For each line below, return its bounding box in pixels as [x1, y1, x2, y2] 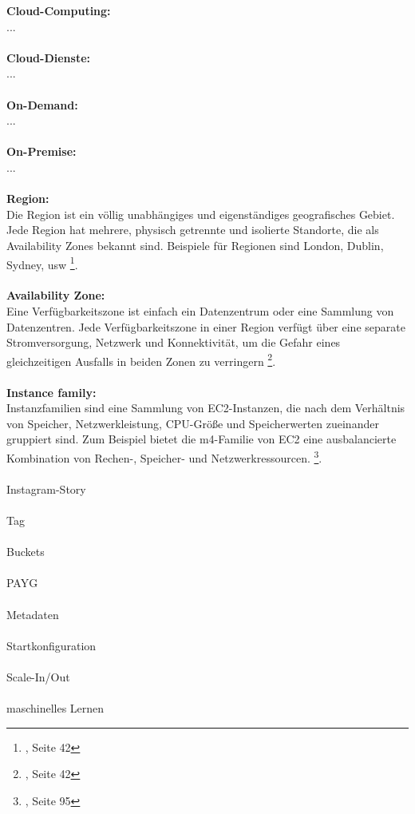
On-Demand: [6, 96, 78, 113]
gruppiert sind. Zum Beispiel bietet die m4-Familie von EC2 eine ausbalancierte [6, 431, 397, 447]
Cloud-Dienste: [6, 49, 90, 66]
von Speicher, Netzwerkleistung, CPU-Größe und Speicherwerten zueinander [6, 415, 379, 431]
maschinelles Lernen [6, 700, 105, 717]
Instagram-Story [6, 480, 86, 497]
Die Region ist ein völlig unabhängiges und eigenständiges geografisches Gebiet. [6, 205, 395, 222]
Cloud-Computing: [6, 2, 111, 18]
